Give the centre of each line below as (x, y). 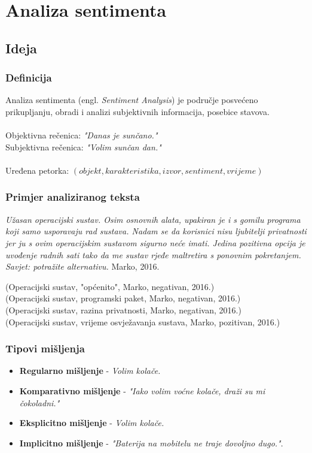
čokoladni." (39, 402)
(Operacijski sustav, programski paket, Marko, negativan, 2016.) (123, 298)
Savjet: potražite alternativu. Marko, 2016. (82, 266)
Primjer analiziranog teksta (73, 197)
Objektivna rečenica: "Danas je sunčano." (82, 135)
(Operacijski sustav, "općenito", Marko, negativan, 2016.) (110, 286)
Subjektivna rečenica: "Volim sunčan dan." (83, 147)
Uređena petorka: (37, 170)
